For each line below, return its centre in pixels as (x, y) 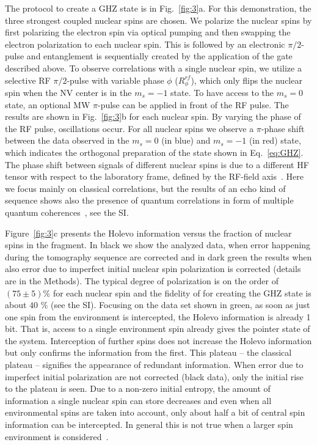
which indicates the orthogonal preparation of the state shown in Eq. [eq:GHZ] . (154, 152)
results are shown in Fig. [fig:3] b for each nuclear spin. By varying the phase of (153, 116)
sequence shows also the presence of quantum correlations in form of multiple (149, 200)
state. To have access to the (222, 93)
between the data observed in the (67, 140)
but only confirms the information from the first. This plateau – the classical (148, 352)
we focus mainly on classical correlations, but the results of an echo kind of (145, 188)
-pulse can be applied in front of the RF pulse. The (193, 104)
